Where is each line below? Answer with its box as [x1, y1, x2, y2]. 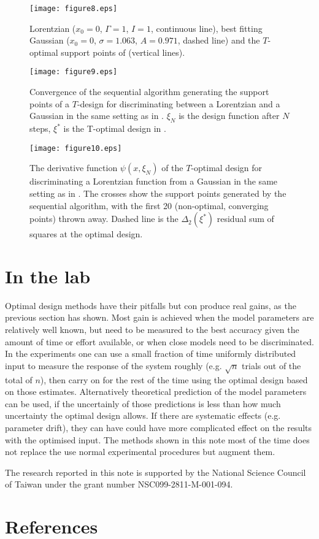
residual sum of [217, 212, 274, 225]
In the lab [5, 263, 91, 288]
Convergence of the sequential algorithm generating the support [29, 85, 269, 98]
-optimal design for [191, 161, 263, 174]
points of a [29, 97, 70, 110]
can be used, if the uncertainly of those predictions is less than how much [5, 397, 281, 410]
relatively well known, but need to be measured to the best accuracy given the [5, 323, 299, 336]
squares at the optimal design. [29, 227, 143, 240]
